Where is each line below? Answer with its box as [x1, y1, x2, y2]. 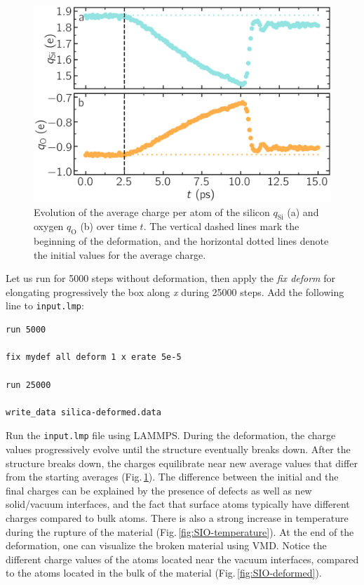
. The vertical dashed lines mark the [143, 219, 299, 234]
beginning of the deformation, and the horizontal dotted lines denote [34, 234, 329, 248]
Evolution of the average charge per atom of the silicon [34, 204, 270, 219]
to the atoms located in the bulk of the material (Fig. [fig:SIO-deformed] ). [6, 565, 322, 580]
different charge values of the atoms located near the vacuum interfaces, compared [6, 551, 359, 566]
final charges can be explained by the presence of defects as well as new [6, 483, 312, 497]
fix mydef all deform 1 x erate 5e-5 [6, 352, 182, 363]
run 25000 [6, 379, 51, 390]
